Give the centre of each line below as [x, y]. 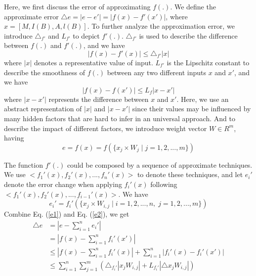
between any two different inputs [157, 72]
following [164, 184]
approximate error [31, 16]
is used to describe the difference [188, 35]
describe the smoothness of [45, 72]
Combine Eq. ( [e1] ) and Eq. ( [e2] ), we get [67, 214]
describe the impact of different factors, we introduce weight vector [106, 128]
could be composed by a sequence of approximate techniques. [160, 164]
